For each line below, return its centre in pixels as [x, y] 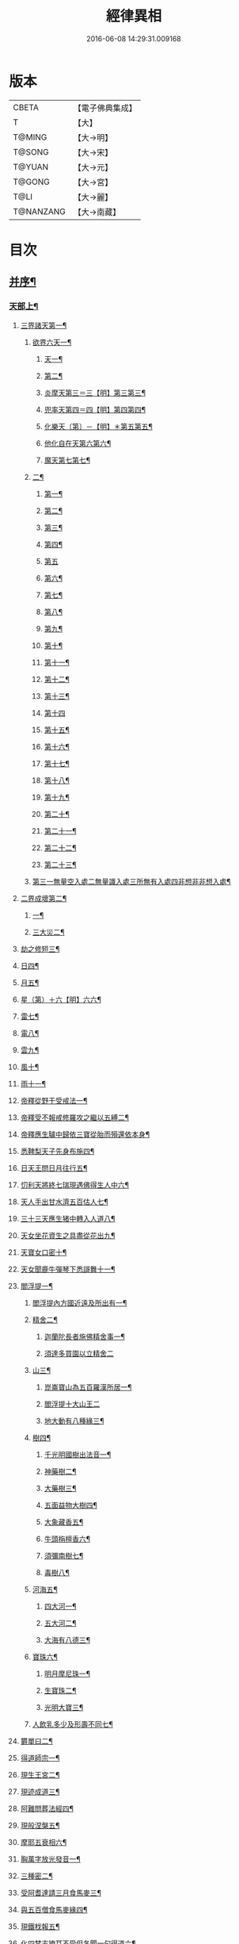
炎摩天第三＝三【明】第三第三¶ [95, 393]
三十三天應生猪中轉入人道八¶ [68, 1218]
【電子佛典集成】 [105, 108]
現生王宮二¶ [40, 1774]
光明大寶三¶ [64, 1707]
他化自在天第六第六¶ [78, 443]
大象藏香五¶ [64, 1522]
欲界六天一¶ [52, 342]
